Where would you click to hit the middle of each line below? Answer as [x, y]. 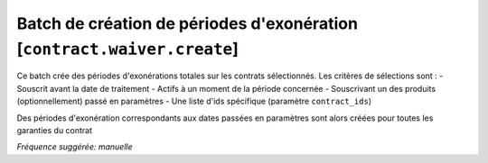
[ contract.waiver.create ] [127, 49]
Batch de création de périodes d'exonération [188, 23]
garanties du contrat [55, 130]
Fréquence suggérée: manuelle [75, 147]
